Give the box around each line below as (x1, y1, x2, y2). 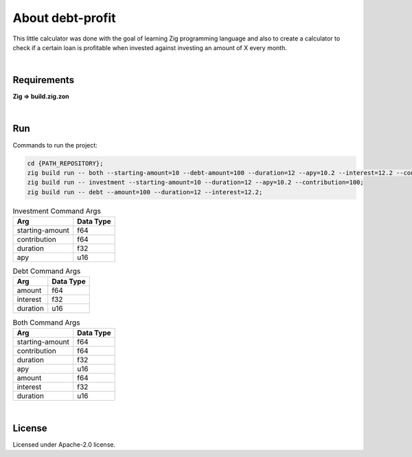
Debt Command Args (12, 266, 81, 276)
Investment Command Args (12, 206, 101, 215)
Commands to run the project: (12, 141, 98, 149)
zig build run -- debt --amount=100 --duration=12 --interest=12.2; (27, 188, 263, 196)
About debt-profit (12, 10, 116, 25)
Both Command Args (12, 318, 80, 327)
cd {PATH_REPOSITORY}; (27, 159, 104, 167)
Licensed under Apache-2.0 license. (12, 440, 116, 449)
